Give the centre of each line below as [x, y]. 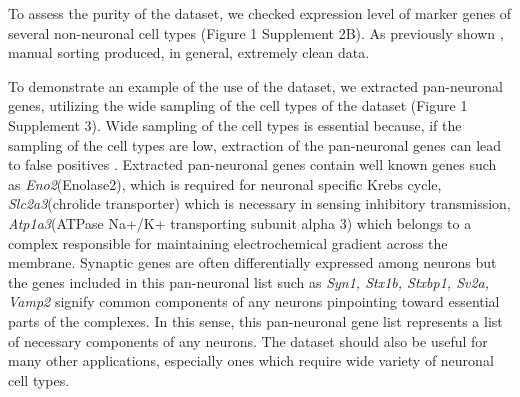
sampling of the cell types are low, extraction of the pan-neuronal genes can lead [255, 144]
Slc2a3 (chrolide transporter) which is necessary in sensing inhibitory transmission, [259, 203]
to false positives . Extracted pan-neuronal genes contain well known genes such [252, 164]
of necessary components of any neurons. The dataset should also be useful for [248, 340]
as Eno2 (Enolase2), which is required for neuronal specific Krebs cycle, [225, 183]
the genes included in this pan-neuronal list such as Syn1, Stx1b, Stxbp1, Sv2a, [249, 281]
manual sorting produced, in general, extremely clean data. [189, 52]
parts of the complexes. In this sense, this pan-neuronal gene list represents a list [255, 320]
